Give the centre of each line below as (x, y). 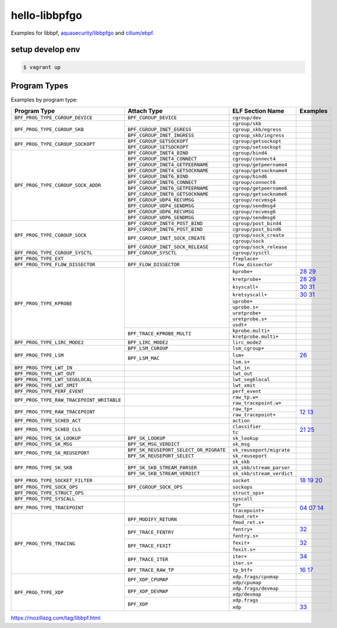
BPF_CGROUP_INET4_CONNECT (162, 159)
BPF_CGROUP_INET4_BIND (158, 153)
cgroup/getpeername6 (260, 188)
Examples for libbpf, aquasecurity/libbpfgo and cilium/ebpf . (83, 33)
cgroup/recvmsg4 (254, 200)
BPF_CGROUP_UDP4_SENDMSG (161, 206)
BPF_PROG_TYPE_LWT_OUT (45, 374)
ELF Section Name (258, 111)
